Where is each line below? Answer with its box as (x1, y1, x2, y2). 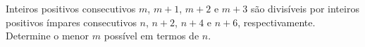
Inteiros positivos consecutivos (6, 1, 136, 15)
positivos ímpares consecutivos (6, 15, 137, 29)
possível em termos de (104, 28, 199, 43)
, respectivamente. (237, 15, 316, 29)
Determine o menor (6, 28, 89, 43)
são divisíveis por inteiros (250, 1, 359, 15)
